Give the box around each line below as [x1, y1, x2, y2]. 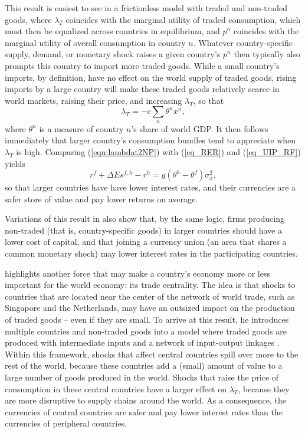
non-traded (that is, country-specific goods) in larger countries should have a [5, 224, 282, 236]
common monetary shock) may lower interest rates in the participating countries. [5, 247, 298, 260]
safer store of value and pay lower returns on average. [5, 192, 198, 205]
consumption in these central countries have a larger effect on [5, 382, 227, 395]
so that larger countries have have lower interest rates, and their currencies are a [5, 181, 296, 193]
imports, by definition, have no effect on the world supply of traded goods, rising [5, 71, 297, 83]
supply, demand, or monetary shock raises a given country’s [5, 48, 221, 60]
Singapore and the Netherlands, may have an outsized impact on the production [5, 301, 295, 314]
